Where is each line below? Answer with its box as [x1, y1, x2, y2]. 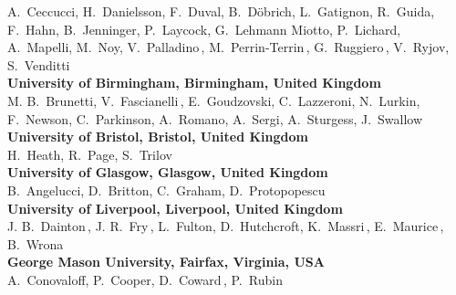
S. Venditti [7, 55, 70, 74]
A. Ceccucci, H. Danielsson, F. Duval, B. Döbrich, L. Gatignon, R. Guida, [7, 2, 435, 20]
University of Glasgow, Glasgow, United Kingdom [7, 163, 328, 182]
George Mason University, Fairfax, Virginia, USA [7, 252, 325, 271]
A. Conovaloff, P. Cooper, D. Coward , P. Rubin [7, 269, 283, 289]
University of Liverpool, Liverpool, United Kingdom [7, 198, 343, 217]
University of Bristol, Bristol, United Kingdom [7, 127, 308, 146]
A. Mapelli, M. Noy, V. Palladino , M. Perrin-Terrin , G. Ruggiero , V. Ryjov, [7, 37, 450, 57]
